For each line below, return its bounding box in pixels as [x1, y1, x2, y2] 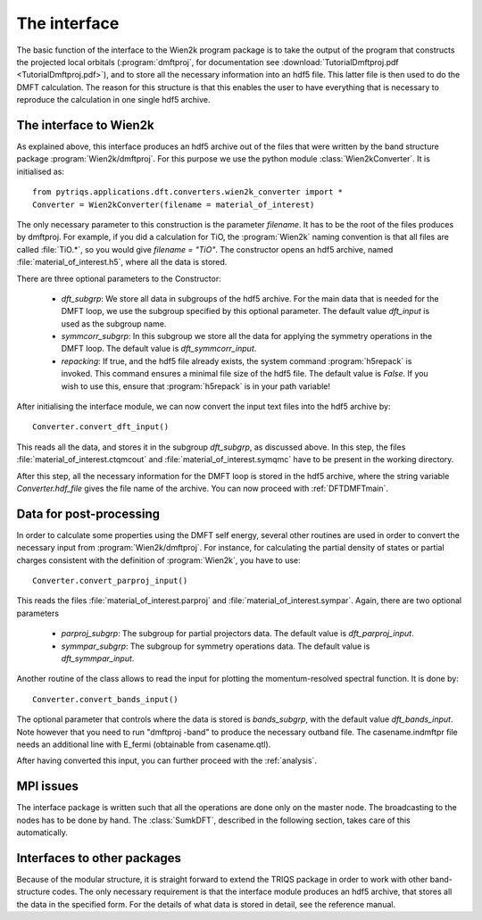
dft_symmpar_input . [61, 653, 135, 664]
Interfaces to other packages [16, 850, 182, 866]
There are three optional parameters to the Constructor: [16, 273, 222, 284]
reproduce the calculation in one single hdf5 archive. [16, 95, 211, 105]
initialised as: [16, 166, 65, 177]
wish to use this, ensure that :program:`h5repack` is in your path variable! [61, 380, 330, 392]
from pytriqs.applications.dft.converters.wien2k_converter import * [32, 187, 344, 197]
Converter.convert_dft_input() [32, 422, 170, 432]
